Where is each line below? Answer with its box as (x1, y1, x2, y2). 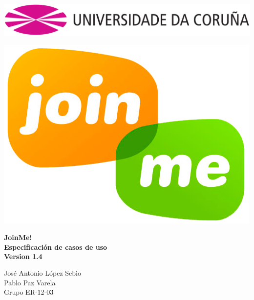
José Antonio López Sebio (4, 267, 81, 278)
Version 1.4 (4, 251, 42, 261)
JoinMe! (4, 232, 32, 242)
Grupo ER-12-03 (4, 287, 54, 297)
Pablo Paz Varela (4, 277, 56, 287)
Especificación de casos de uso (4, 241, 107, 252)
